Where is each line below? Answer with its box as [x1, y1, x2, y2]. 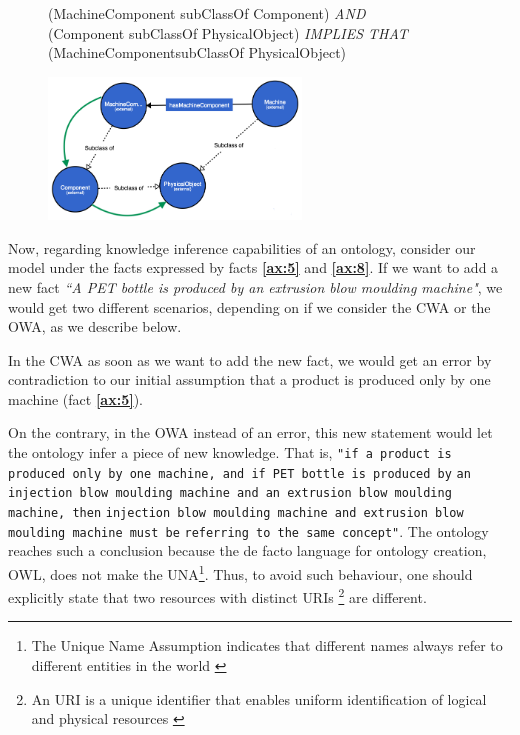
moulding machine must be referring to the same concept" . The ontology [8, 520, 489, 541]
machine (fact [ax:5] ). [8, 388, 144, 409]
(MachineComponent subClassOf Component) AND [48, 3, 366, 23]
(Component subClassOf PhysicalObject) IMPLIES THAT [48, 22, 408, 43]
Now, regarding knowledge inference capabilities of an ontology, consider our [8, 237, 476, 258]
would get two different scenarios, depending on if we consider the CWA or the [8, 296, 491, 317]
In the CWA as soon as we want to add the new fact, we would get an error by [8, 349, 492, 370]
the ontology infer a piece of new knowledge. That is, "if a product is [8, 442, 452, 463]
